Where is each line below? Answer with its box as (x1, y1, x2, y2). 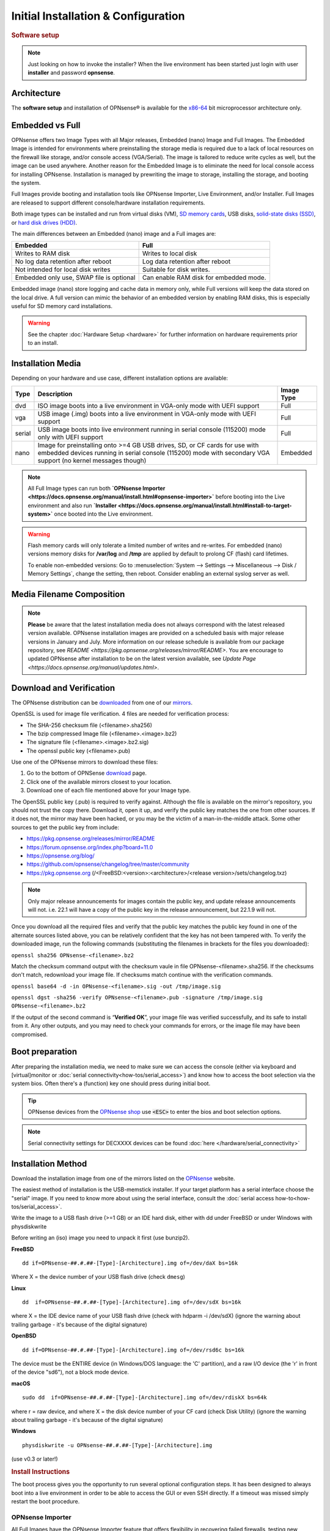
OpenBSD (11, 1332, 37, 1339)
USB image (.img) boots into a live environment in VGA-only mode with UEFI (37, 409, 256, 418)
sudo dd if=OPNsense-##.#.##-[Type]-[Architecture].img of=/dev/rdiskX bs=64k (22, 1394, 267, 1401)
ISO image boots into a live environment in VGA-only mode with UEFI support (37, 401, 260, 410)
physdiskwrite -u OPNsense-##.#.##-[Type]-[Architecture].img (22, 1442, 213, 1448)
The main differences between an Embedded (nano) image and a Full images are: (11, 230, 216, 237)
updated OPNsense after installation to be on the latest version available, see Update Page (28, 655, 256, 663)
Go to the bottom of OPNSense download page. (26, 769, 147, 777)
